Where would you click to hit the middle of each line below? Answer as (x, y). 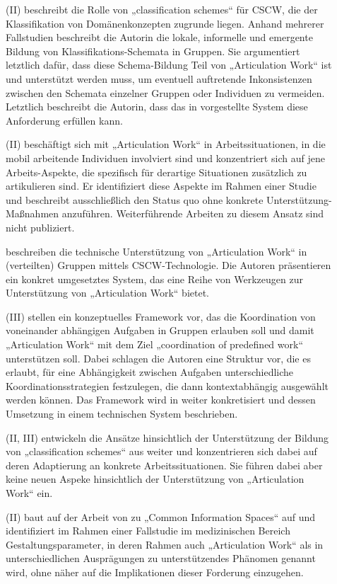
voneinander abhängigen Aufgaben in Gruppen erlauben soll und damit (160, 330)
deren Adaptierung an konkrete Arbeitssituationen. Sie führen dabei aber (164, 465)
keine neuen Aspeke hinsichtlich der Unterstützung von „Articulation (155, 479)
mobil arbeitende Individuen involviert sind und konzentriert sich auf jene (165, 158)
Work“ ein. (29, 493)
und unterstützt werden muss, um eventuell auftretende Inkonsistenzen (159, 78)
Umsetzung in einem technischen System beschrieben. (122, 414)
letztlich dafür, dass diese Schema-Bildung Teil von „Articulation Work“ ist (169, 65)
